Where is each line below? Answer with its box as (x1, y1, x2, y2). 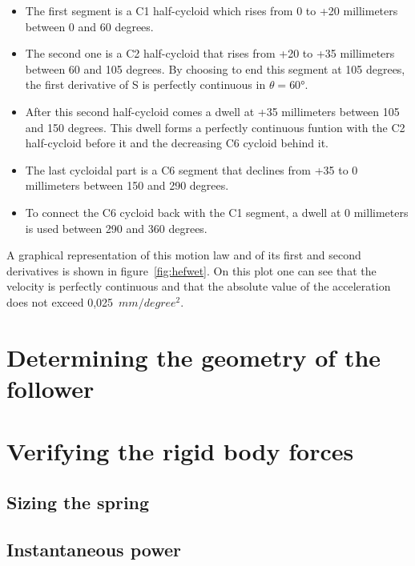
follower (6, 371, 95, 404)
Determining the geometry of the (6, 340, 381, 373)
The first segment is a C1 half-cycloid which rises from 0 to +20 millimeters (25, 2, 398, 18)
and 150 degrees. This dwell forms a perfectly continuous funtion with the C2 (25, 118, 405, 135)
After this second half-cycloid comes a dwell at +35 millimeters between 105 (25, 102, 400, 119)
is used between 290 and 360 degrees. (25, 219, 207, 236)
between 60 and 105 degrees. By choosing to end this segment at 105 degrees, (25, 60, 405, 77)
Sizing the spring (6, 489, 150, 514)
